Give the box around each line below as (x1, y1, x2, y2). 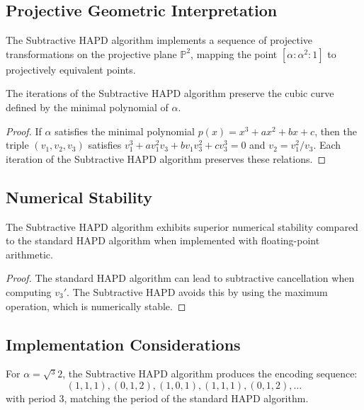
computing (6, 284, 52, 299)
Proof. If (6, 123, 42, 138)
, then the (314, 123, 358, 138)
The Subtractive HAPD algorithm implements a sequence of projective (6, 33, 313, 47)
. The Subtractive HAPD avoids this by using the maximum (67, 284, 328, 299)
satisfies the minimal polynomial (55, 123, 195, 138)
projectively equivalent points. (6, 62, 136, 76)
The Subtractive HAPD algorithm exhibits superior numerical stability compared (6, 219, 358, 234)
